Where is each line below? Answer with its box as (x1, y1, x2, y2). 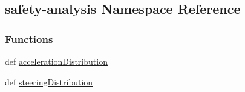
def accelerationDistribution (5, 55, 108, 67)
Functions (5, 31, 53, 46)
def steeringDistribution (5, 75, 93, 88)
